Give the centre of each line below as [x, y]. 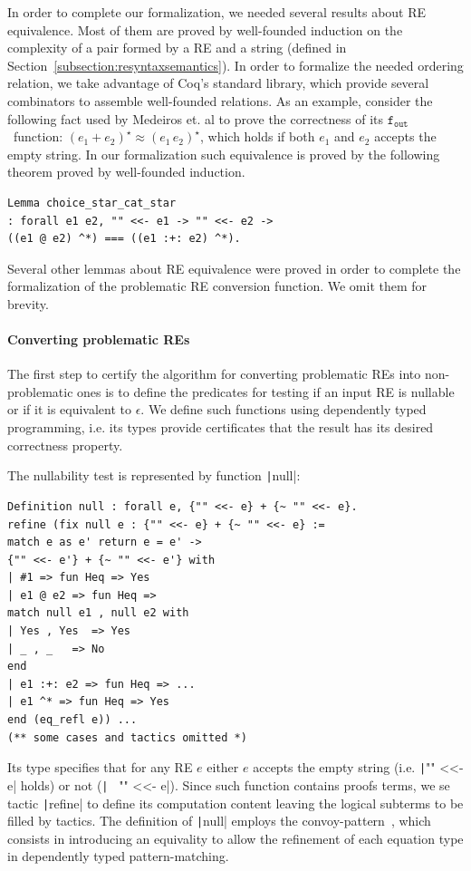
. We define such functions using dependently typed [284, 409]
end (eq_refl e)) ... [72, 720]
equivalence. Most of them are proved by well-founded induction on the [205, 29]
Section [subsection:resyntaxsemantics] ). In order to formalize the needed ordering [235, 65]
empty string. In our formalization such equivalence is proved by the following [224, 154]
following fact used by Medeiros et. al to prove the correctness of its [196, 118]
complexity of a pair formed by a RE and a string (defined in [177, 48]
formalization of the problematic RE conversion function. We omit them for [217, 286]
